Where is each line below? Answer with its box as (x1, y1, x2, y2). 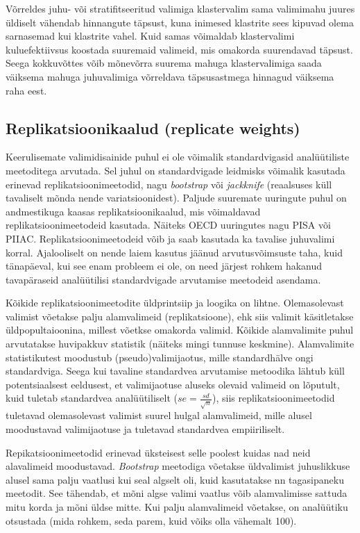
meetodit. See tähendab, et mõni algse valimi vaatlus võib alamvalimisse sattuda (6, 486, 348, 500)
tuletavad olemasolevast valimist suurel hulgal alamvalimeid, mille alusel (6, 408, 312, 423)
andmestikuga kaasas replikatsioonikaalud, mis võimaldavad (6, 204, 261, 218)
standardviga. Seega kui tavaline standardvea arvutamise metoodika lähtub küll (6, 363, 345, 378)
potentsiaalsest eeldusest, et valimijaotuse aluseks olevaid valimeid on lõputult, (6, 377, 340, 391)
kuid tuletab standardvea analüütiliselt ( (6, 391, 178, 405)
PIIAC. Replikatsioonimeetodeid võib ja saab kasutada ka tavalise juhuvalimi (6, 231, 335, 245)
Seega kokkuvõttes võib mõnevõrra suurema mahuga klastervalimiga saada (6, 56, 322, 70)
